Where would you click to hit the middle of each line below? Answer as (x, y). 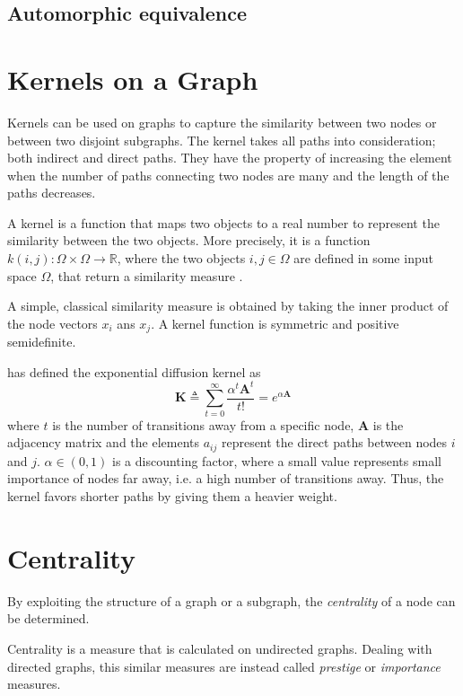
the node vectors (52, 323)
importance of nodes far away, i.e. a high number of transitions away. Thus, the (226, 478)
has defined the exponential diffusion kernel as (134, 371)
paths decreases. (52, 193)
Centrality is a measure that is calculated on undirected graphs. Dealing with (220, 648)
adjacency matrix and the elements (103, 442)
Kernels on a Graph (133, 79)
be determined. (48, 618)
